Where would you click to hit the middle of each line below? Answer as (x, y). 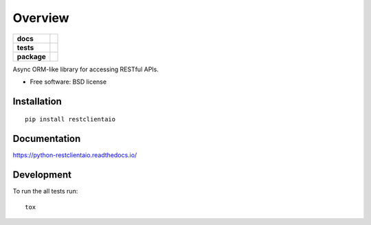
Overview (41, 18)
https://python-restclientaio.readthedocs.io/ (75, 155)
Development (42, 175)
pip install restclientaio (70, 119)
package (31, 56)
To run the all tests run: (45, 191)
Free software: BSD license (68, 82)
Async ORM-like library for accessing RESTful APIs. (86, 69)
